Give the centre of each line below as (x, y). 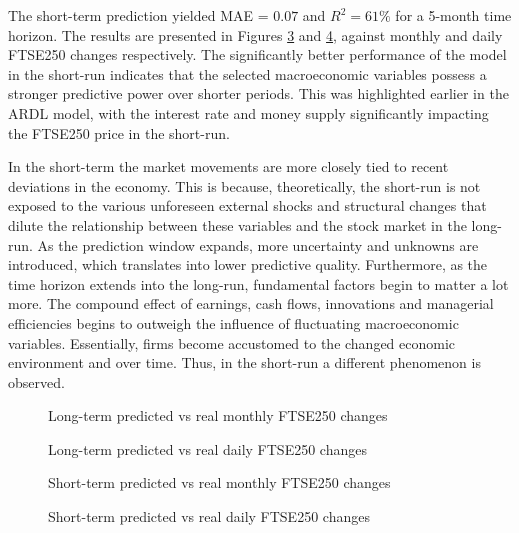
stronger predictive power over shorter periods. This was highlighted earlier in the (258, 93)
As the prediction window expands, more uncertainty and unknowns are (258, 244)
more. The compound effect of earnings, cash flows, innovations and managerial (251, 303)
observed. (36, 381)
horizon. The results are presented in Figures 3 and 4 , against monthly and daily (255, 34)
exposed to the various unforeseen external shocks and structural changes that (247, 205)
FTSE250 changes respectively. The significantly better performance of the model (257, 54)
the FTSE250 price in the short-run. (119, 132)
